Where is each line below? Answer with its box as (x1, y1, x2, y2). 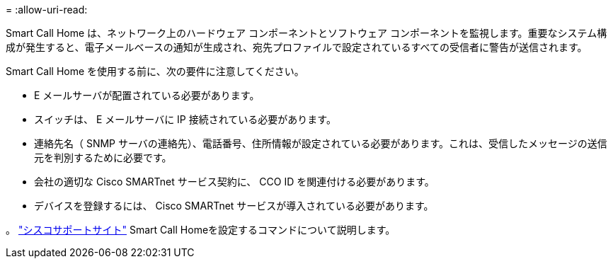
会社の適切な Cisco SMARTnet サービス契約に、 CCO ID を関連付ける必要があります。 (34, 176, 435, 188)
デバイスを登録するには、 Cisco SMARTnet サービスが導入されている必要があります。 (34, 200, 434, 212)
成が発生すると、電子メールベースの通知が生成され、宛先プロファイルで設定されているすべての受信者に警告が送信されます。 (6, 41, 588, 53)
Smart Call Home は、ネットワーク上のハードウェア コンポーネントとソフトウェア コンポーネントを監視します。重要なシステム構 (6, 27, 607, 39)
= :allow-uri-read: (6, 4, 88, 16)
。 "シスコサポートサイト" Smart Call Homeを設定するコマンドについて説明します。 (6, 224, 396, 236)
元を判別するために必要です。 (34, 151, 172, 163)
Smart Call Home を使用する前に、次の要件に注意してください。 (6, 65, 304, 77)
